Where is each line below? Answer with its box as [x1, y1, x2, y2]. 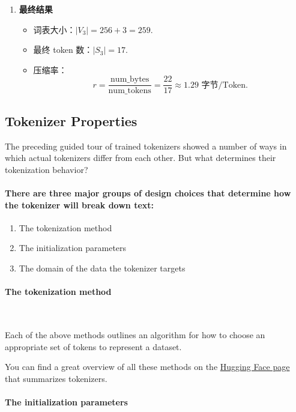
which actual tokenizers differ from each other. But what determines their [5, 151, 276, 164]
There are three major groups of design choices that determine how [5, 187, 291, 199]
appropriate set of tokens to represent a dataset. [5, 340, 182, 353]
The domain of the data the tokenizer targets [19, 262, 186, 274]
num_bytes [110, 75, 150, 84]
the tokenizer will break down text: [5, 198, 154, 211]
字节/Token [201, 80, 246, 89]
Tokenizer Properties [5, 111, 137, 130]
